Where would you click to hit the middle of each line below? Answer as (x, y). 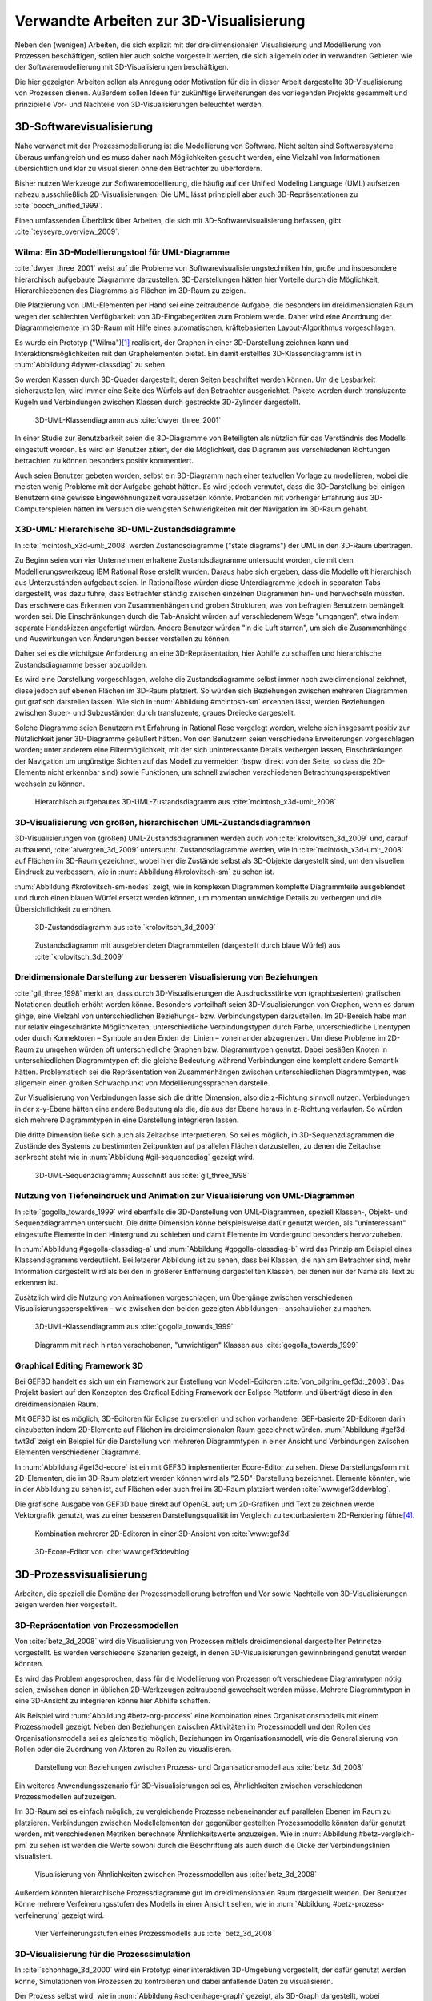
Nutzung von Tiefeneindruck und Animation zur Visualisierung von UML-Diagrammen (185, 1196)
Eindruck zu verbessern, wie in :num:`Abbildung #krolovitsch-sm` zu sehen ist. (145, 872)
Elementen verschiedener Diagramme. (78, 1452)
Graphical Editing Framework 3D (79, 1365)
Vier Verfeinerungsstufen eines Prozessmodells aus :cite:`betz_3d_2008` (155, 1933)
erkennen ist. (36, 1283)
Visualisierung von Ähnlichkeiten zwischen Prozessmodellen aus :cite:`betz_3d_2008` (176, 1875)
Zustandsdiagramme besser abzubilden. (81, 664)
